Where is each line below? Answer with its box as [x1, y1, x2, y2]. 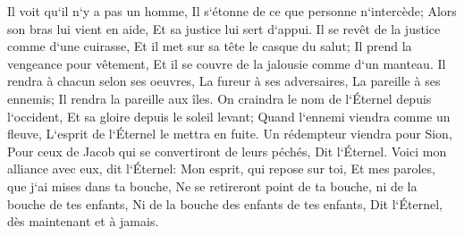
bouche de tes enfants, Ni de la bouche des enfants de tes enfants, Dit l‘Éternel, [7, 194, 443, 213]
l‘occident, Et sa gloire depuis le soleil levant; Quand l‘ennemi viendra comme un [7, 106, 451, 125]
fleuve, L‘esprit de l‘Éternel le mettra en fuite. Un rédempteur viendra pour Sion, [7, 124, 452, 143]
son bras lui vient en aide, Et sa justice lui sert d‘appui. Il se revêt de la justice [7, 19, 441, 38]
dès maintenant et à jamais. [7, 212, 159, 231]
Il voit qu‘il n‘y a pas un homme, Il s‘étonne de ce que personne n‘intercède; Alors [7, 2, 457, 20]
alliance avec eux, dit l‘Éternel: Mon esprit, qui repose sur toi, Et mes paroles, [7, 159, 435, 178]
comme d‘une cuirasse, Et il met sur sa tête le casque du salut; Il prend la [7, 37, 412, 55]
